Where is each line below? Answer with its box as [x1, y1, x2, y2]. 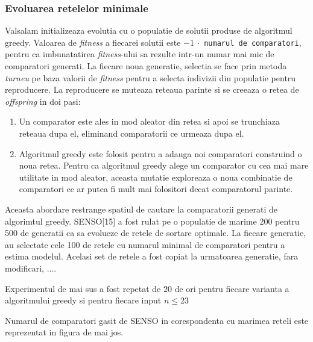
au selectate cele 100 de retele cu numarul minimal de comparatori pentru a [5, 238, 285, 250]
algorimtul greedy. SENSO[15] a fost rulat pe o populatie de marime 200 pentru [5, 214, 300, 227]
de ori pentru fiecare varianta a [174, 282, 289, 294]
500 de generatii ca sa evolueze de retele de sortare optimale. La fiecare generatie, [5, 226, 306, 239]
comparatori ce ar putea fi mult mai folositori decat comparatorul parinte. [19, 182, 293, 195]
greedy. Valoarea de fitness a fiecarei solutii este [5, 36, 181, 48]
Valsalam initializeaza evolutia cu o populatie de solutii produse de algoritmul [5, 24, 292, 37]
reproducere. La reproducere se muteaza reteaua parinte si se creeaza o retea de [5, 83, 299, 96]
